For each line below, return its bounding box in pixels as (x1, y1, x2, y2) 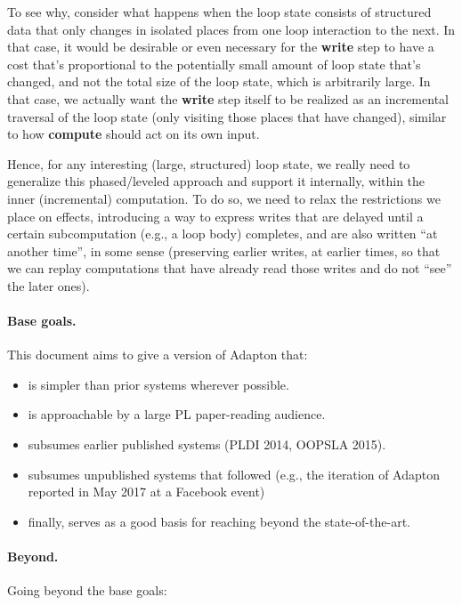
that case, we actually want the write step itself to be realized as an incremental (7, 89, 449, 108)
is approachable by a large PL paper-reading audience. (28, 405, 326, 423)
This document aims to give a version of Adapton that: (7, 345, 308, 364)
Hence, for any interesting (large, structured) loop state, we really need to (7, 154, 410, 173)
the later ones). (7, 276, 90, 294)
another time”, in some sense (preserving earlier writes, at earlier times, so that (7, 241, 441, 260)
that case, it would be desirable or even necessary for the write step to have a (7, 37, 434, 56)
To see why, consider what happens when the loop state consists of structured (7, 3, 432, 20)
